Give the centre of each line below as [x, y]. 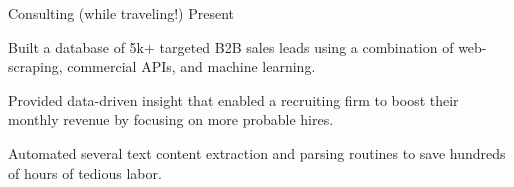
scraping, [35, 66]
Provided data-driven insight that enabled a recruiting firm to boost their [233, 99]
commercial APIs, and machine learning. [191, 66]
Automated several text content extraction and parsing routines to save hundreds [257, 152]
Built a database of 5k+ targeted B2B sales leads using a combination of [231, 46]
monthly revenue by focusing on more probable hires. [171, 119]
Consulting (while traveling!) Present [121, 13]
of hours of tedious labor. [85, 172]
